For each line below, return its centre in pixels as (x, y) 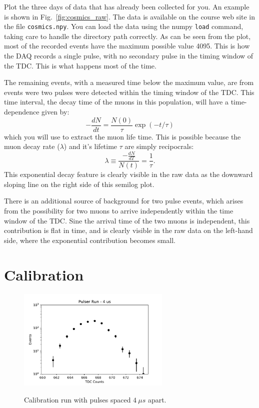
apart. (157, 399)
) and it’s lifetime (90, 146)
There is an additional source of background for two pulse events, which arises (124, 201)
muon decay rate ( (32, 146)
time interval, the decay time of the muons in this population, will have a (116, 102)
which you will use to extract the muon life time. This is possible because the (122, 136)
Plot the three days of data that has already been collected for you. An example (127, 6)
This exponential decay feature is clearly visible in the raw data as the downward (128, 174)
